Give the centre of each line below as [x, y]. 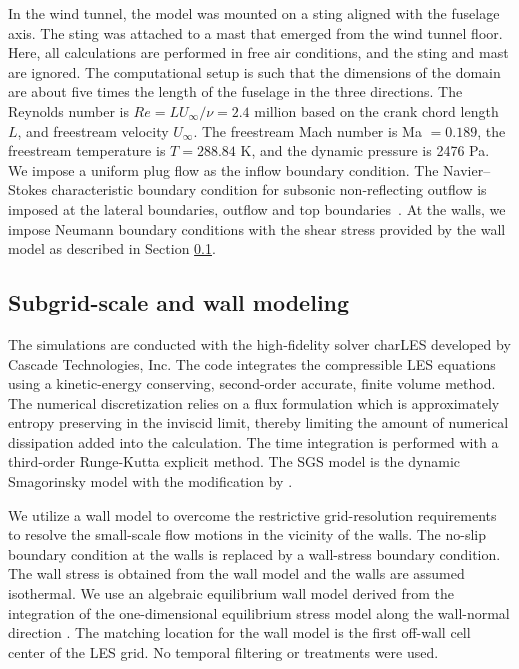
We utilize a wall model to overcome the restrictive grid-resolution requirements [252, 514]
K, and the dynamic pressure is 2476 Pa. [365, 150]
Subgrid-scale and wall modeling [179, 302]
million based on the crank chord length [376, 110]
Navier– [467, 169]
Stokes [27, 189]
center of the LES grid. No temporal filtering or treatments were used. [223, 651]
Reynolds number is [68, 110]
